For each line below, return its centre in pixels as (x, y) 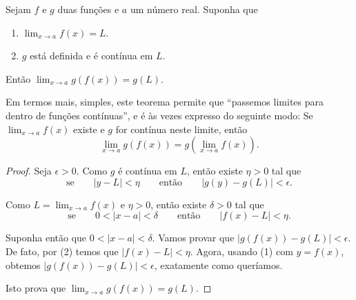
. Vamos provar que (193, 238)
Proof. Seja (29, 171)
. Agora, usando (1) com (241, 251)
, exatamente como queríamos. (218, 264)
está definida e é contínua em (91, 56)
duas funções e (88, 9)
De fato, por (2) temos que (62, 251)
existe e (89, 129)
